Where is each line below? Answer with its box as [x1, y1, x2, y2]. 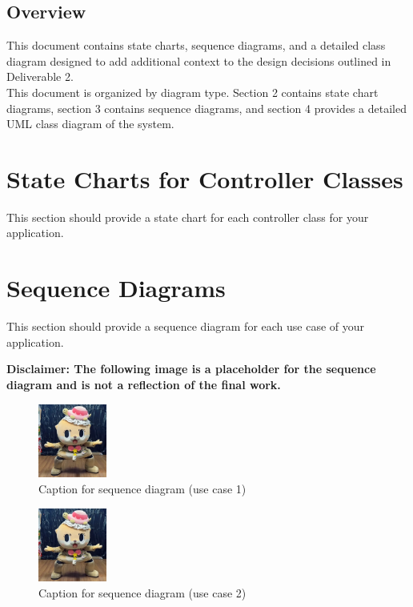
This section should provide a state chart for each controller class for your [6, 208, 369, 225]
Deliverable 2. [6, 68, 74, 85]
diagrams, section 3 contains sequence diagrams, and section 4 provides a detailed [6, 99, 407, 116]
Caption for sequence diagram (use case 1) [38, 480, 247, 496]
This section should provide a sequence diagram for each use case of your [6, 318, 365, 335]
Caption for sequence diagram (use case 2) [38, 584, 247, 601]
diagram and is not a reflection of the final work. [6, 376, 281, 392]
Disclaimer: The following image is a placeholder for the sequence [6, 360, 376, 377]
